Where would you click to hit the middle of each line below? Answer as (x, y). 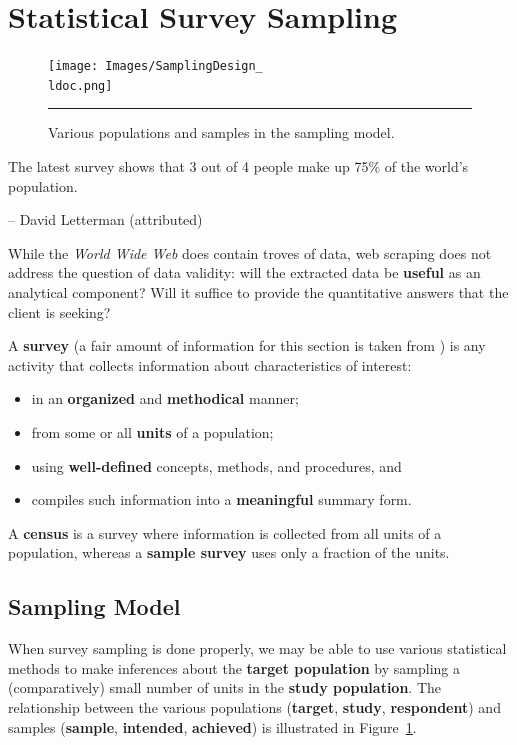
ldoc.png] (80, 85)
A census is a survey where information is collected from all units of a (225, 532)
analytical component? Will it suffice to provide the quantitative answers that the (258, 292)
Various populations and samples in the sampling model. (221, 132)
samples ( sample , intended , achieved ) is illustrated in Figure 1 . (212, 726)
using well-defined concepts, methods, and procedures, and (216, 465)
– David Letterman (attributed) (105, 219)
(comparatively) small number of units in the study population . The (225, 687)
